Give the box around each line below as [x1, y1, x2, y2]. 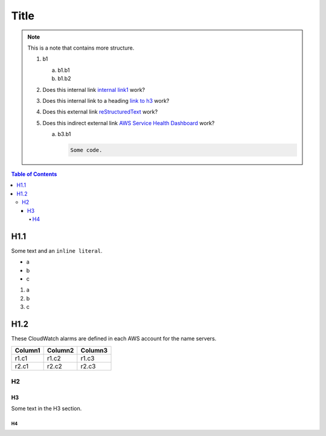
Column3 [80, 346, 108, 354]
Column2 [46, 346, 74, 354]
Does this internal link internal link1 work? [42, 86, 145, 93]
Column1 [14, 346, 40, 354]
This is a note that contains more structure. [27, 44, 135, 51]
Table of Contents [11, 171, 57, 178]
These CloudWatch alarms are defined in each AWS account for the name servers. [11, 335, 217, 342]
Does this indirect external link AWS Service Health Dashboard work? [42, 119, 215, 126]
